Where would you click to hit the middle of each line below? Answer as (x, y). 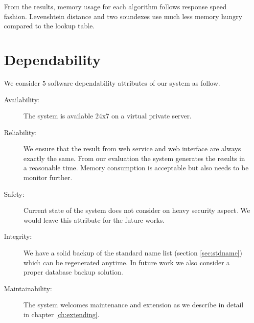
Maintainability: (28, 288)
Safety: (14, 194)
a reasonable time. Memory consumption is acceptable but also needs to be (136, 168)
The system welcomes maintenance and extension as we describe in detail (134, 305)
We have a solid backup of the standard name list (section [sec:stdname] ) (133, 253)
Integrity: (18, 236)
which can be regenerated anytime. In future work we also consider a (127, 262)
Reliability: (21, 132)
